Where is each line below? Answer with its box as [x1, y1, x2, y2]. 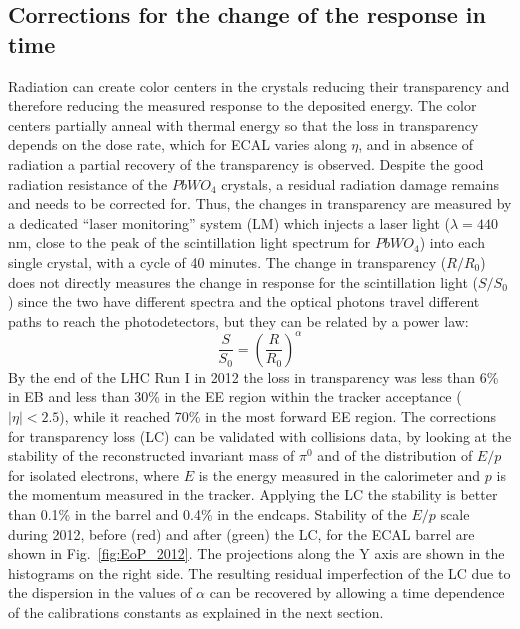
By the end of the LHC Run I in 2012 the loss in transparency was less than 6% [8, 366, 499, 387]
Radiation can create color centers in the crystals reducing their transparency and [8, 75, 510, 96]
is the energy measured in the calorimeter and [198, 464, 481, 485]
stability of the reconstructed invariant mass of [8, 445, 295, 466]
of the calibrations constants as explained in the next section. [8, 601, 384, 622]
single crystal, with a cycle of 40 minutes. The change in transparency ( [8, 251, 447, 272]
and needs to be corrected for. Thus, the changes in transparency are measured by [8, 193, 512, 214]
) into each [419, 232, 485, 253]
